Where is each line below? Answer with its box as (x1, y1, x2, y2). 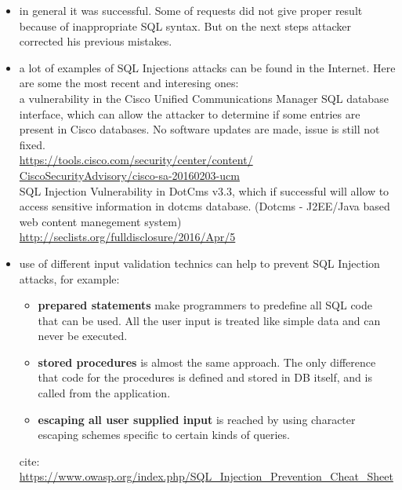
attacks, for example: (19, 270, 120, 287)
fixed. (19, 136, 45, 152)
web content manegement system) (19, 213, 182, 229)
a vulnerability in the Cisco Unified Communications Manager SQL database (19, 90, 389, 106)
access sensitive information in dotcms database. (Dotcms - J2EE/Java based (19, 198, 390, 214)
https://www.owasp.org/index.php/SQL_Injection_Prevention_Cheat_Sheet (19, 468, 393, 485)
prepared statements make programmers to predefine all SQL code (38, 297, 372, 313)
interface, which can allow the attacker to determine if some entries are (19, 105, 360, 122)
